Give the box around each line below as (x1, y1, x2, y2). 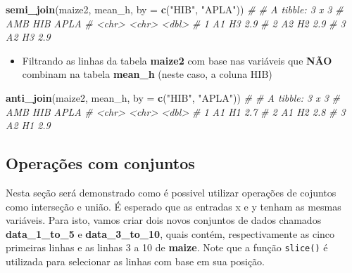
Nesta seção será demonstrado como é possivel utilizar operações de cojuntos (6, 185, 337, 199)
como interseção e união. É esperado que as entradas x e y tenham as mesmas (6, 199, 341, 213)
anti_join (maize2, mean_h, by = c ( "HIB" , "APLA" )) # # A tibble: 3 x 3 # (6, 90, 341, 105)
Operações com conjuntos (6, 152, 195, 174)
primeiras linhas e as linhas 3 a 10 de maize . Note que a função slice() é (6, 240, 328, 255)
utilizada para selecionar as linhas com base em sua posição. (6, 253, 265, 268)
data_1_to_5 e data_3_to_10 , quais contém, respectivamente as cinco (6, 226, 335, 241)
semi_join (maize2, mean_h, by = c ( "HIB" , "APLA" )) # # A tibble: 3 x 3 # (6, 2, 344, 16)
